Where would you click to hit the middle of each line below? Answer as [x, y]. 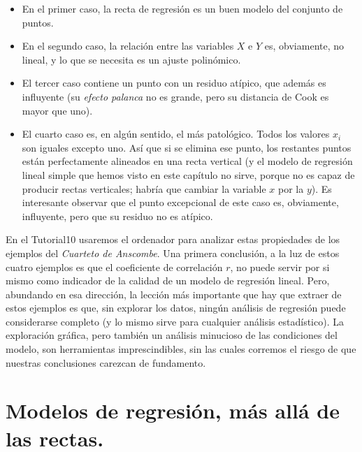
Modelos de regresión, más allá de [173, 410]
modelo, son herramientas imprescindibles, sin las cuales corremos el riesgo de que [181, 349]
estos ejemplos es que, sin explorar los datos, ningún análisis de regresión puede [176, 308]
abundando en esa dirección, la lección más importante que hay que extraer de [174, 294]
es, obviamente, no [304, 46]
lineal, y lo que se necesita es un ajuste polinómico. [131, 59]
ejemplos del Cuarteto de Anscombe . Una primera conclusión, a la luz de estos [173, 253]
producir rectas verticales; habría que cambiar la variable [144, 188]
